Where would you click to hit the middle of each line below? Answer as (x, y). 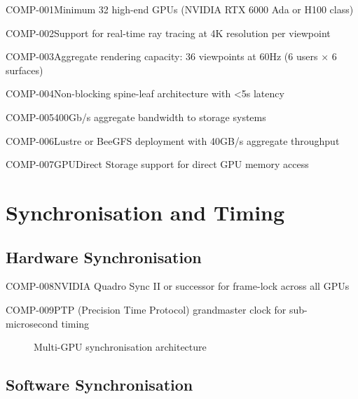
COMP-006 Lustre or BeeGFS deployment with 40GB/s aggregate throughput (173, 140)
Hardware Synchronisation (104, 257)
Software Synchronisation (99, 385)
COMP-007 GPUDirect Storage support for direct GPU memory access (157, 164)
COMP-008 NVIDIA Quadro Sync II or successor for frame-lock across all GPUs (178, 286)
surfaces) (25, 70)
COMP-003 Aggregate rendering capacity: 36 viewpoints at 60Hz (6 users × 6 (171, 56)
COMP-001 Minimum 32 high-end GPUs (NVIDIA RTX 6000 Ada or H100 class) (180, 9)
